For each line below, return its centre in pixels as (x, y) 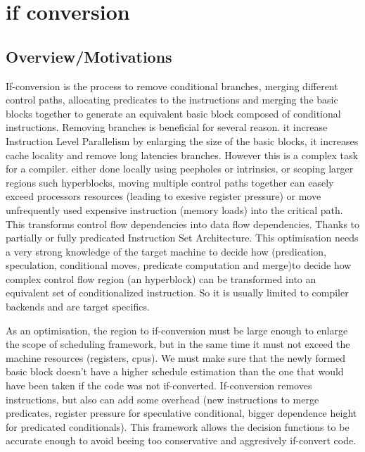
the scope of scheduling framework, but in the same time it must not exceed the (178, 344)
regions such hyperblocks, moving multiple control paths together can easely (170, 182)
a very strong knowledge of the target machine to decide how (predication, (166, 251)
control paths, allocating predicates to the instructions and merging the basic (172, 100)
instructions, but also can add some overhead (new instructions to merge (162, 399)
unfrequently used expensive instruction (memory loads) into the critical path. (174, 209)
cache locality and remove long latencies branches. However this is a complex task (182, 155)
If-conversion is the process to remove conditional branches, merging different (172, 86)
